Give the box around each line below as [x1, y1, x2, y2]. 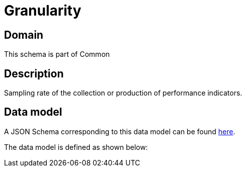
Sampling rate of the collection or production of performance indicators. [4, 89, 242, 98]
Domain [4, 28, 44, 41]
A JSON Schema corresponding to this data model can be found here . [4, 127, 235, 136]
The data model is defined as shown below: [4, 142, 148, 151]
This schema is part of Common [4, 50, 110, 59]
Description [4, 67, 64, 80]
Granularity [4, 2, 81, 19]
